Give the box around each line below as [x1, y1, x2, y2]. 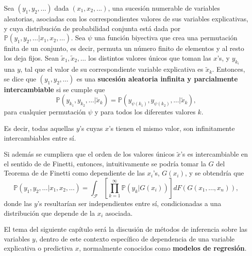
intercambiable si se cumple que [4, 84, 105, 94]
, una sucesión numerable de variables [108, 3, 220, 13]
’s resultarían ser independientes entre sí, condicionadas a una [37, 198, 221, 208]
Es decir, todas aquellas [4, 123, 74, 133]
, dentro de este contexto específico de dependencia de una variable [35, 233, 235, 243]
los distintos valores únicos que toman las [88, 52, 211, 63]
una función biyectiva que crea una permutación [94, 32, 237, 43]
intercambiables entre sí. [4, 132, 76, 143]
